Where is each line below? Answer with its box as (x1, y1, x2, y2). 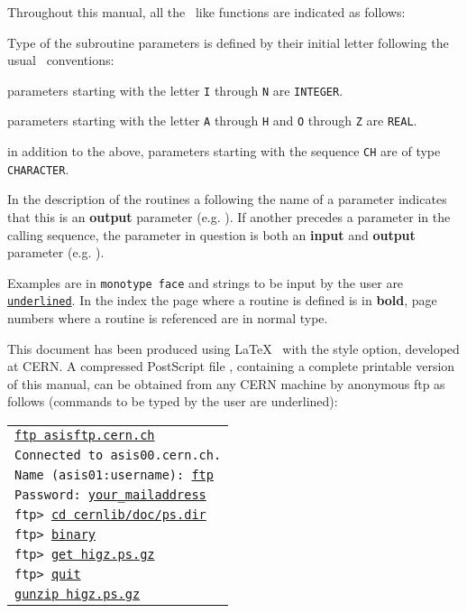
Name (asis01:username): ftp (14, 468, 214, 483)
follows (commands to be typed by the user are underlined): (7, 392, 338, 411)
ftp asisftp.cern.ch (14, 428, 155, 443)
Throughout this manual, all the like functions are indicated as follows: (7, 3, 406, 21)
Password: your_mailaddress (14, 488, 206, 503)
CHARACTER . (7, 159, 69, 178)
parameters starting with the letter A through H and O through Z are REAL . (7, 111, 417, 130)
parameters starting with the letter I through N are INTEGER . (7, 80, 343, 99)
